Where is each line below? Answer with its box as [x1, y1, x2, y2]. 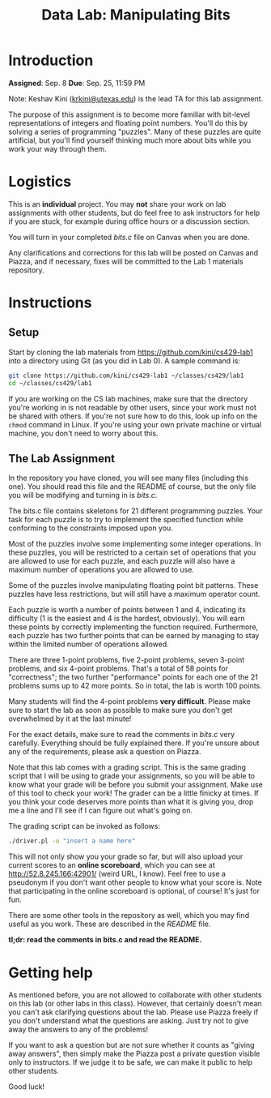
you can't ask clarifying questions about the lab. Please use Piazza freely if [8, 1007, 259, 1017]
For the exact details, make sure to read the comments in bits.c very [8, 730, 235, 740]
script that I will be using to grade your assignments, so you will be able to [8, 771, 256, 781]
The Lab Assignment [8, 452, 116, 465]
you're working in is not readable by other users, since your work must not [8, 402, 256, 412]
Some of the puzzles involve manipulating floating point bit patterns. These [8, 581, 259, 590]
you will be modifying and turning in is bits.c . [8, 491, 158, 500]
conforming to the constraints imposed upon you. [8, 523, 174, 533]
